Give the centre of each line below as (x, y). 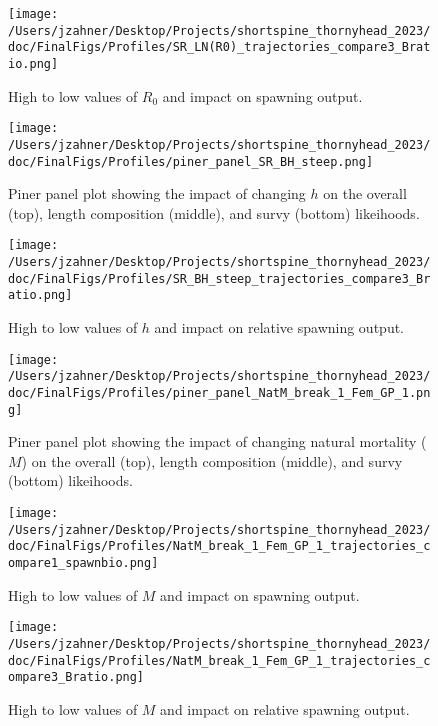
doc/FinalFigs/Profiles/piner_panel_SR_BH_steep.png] (191, 161)
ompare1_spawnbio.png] (83, 562)
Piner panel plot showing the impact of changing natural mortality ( (217, 441)
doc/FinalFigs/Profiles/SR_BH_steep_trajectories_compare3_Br (219, 278)
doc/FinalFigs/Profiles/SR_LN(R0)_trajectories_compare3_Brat (219, 47)
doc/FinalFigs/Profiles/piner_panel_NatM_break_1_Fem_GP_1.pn (219, 392)
